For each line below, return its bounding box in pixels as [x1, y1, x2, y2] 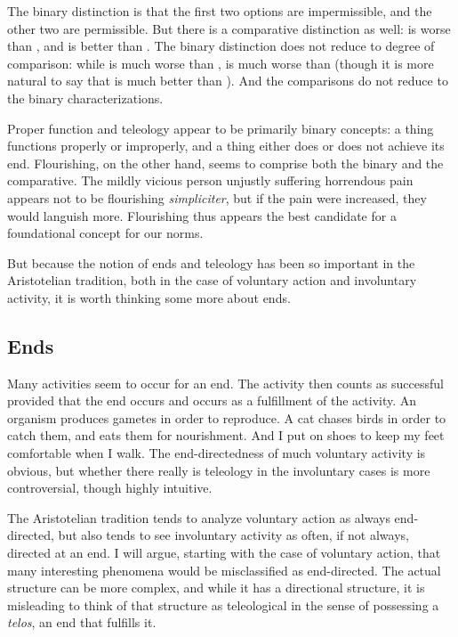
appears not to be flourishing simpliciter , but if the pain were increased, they [7, 188, 427, 207]
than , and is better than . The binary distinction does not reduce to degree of [7, 37, 435, 55]
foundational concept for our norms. [7, 224, 204, 242]
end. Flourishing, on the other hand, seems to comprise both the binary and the [7, 153, 444, 172]
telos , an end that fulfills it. [7, 613, 157, 632]
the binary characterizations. [7, 88, 164, 107]
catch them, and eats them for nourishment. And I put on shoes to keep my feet [7, 426, 445, 445]
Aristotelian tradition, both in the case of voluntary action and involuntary [7, 271, 417, 290]
